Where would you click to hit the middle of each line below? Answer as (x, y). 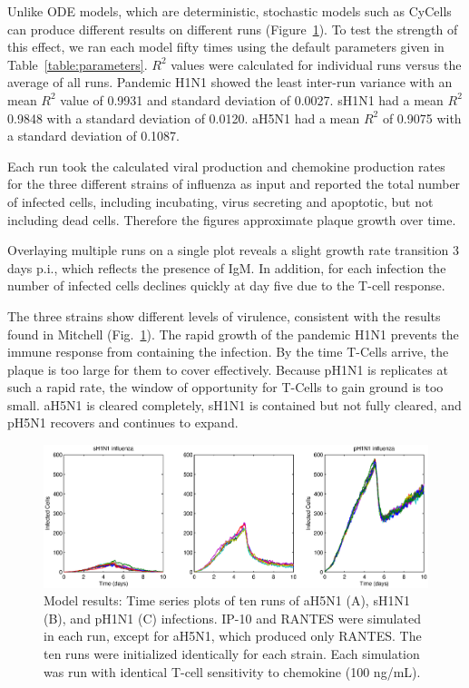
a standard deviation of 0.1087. (93, 136)
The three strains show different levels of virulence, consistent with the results (224, 315)
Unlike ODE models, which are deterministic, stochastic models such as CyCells (230, 11)
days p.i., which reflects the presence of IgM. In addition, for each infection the (227, 267)
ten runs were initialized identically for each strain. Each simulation (232, 653)
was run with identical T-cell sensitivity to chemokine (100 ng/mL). (232, 671)
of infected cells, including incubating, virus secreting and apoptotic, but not (220, 201)
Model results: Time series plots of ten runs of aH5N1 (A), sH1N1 (227, 600)
